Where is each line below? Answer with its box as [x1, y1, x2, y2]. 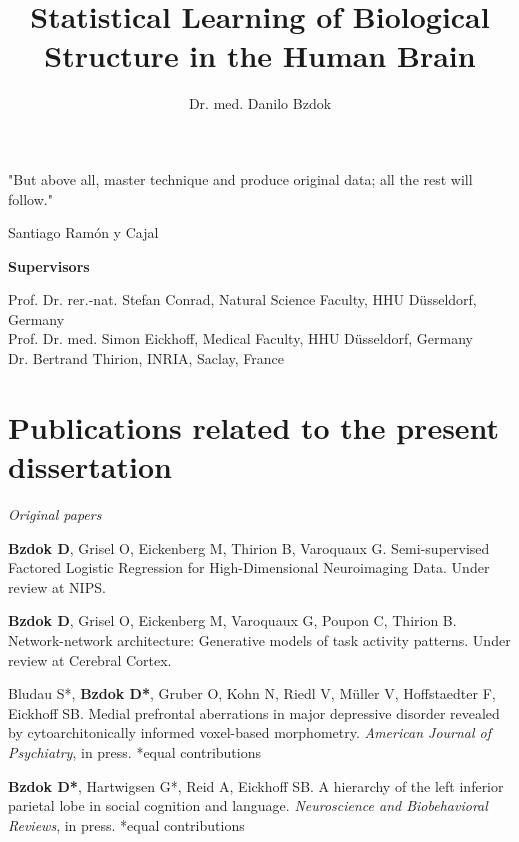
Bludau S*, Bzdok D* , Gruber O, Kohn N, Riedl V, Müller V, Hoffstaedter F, [8, 683, 496, 704]
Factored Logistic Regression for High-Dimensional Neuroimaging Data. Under [8, 557, 490, 578]
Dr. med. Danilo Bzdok [188, 93, 332, 114]
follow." [8, 188, 53, 209]
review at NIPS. [8, 576, 106, 597]
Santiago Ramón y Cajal [8, 222, 159, 243]
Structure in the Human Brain [44, 35, 476, 76]
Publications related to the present [8, 406, 500, 447]
